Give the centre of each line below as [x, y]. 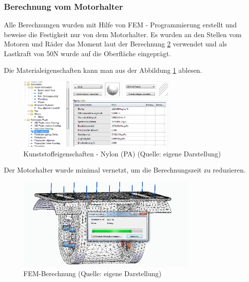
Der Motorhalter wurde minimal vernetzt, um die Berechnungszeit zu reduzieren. [125, 170]
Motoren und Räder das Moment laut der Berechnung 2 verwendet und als [115, 44]
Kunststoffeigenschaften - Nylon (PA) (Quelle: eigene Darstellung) [122, 153]
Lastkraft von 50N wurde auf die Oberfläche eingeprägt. [87, 53]
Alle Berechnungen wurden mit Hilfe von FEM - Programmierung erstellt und [120, 25]
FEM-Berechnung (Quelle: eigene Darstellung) [93, 273]
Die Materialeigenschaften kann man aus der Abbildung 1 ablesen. [103, 70]
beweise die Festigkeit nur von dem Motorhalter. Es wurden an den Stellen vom [123, 34]
